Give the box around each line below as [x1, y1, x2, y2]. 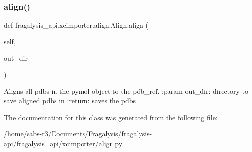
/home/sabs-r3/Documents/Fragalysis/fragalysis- [4, 128, 152, 139]
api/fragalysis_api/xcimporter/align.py [4, 138, 123, 148]
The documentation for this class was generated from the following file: [4, 112, 218, 122]
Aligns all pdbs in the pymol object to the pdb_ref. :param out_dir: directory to [4, 86, 249, 96]
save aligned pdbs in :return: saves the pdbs [4, 95, 136, 106]
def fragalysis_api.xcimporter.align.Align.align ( [4, 20, 148, 30]
